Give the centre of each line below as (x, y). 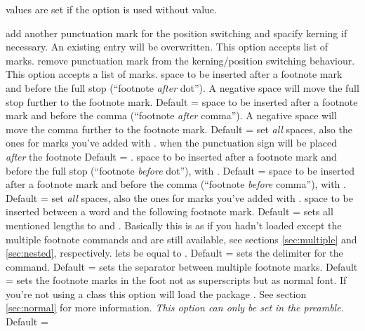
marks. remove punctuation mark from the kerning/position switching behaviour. (180, 60)
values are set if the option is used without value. (111, 9)
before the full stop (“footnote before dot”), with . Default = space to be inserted (180, 170)
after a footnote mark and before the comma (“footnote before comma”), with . (176, 184)
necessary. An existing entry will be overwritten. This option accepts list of (167, 47)
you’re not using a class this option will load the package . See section (156, 293)
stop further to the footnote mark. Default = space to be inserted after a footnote (182, 101)
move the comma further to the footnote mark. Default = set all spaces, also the (179, 129)
